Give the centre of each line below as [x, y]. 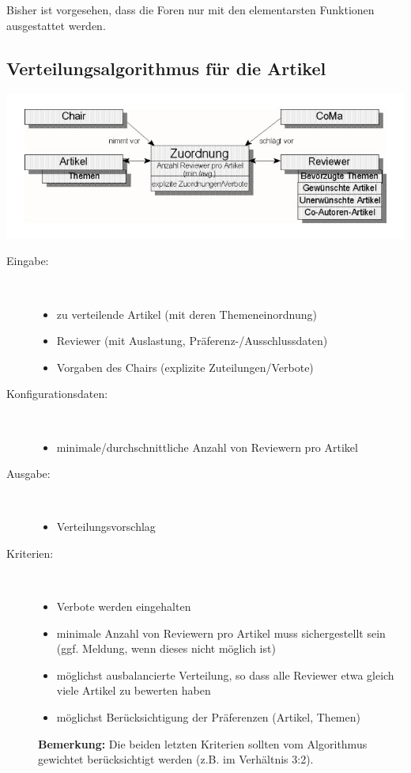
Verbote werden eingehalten [124, 606]
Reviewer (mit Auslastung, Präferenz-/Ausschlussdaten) [192, 341]
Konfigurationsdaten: [57, 394]
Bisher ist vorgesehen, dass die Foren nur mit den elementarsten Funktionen [190, 9]
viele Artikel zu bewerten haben [134, 690]
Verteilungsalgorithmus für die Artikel [166, 68]
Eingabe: [28, 261]
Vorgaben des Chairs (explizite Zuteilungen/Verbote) [185, 367]
